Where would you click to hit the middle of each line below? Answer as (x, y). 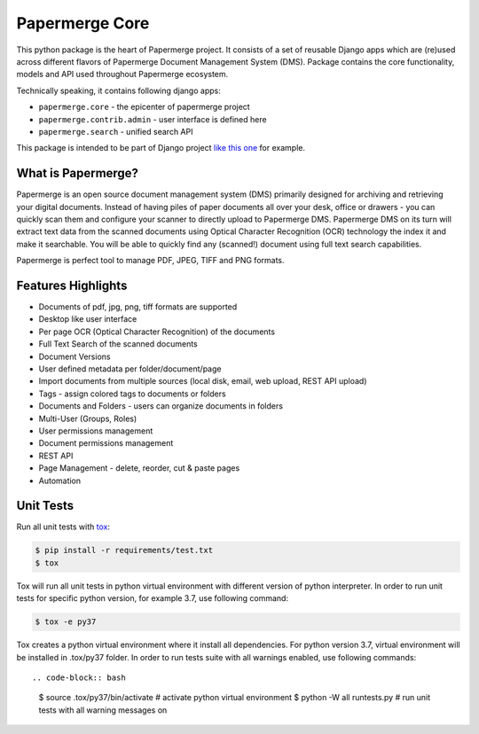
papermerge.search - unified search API (116, 131)
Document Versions (75, 356)
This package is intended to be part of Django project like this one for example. (161, 148)
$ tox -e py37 (66, 622)
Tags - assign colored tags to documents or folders (132, 394)
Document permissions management (106, 443)
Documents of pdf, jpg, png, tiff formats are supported (138, 307)
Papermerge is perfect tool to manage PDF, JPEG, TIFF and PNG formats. (150, 261)
